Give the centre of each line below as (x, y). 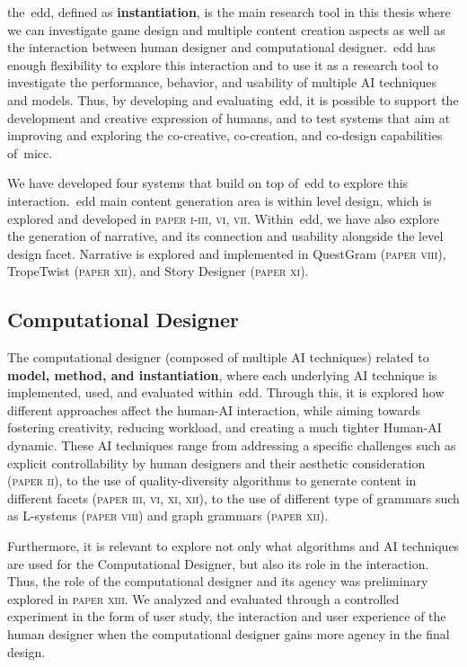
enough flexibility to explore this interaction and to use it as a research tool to (223, 64)
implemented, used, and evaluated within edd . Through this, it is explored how (226, 392)
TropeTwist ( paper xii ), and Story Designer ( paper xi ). (158, 271)
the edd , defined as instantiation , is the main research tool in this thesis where (229, 12)
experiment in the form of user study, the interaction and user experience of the (227, 616)
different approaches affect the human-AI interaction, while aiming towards (214, 409)
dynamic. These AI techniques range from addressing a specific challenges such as (232, 445)
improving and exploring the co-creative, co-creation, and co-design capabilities (225, 135)
